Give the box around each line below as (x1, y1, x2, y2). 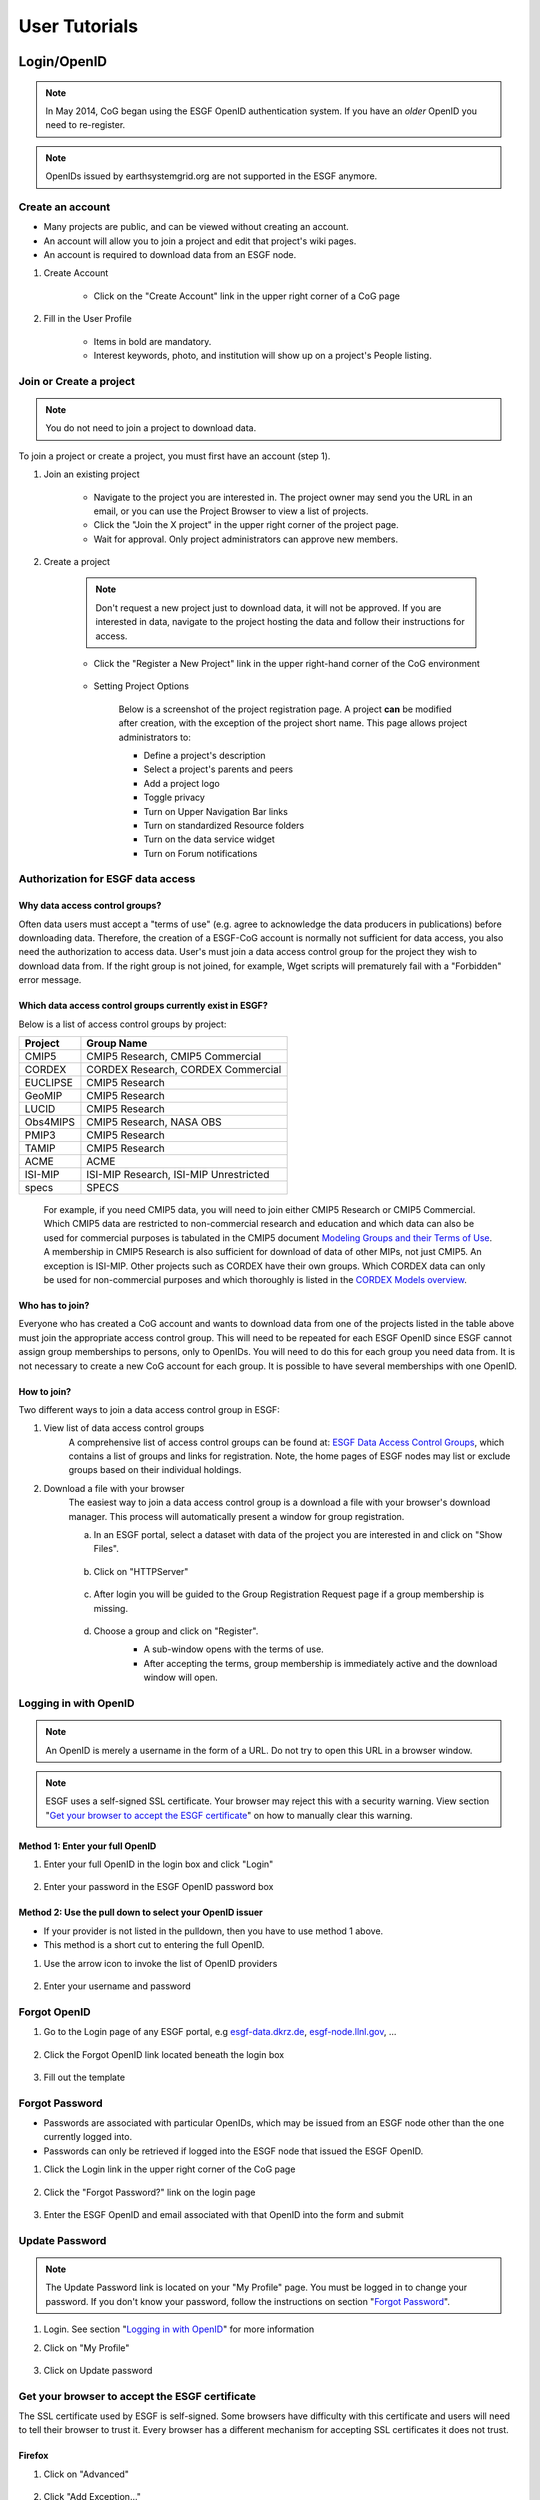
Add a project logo (143, 777, 220, 789)
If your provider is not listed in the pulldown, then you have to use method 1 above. (43, 1925, 384, 1937)
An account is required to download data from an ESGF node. (43, 249, 297, 261)
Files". (93, 1543, 120, 1555)
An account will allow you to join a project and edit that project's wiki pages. (43, 235, 357, 247)
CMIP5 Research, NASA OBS (86, 1115, 222, 1129)
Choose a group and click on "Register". (93, 1625, 259, 1637)
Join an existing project (43, 468, 140, 480)
